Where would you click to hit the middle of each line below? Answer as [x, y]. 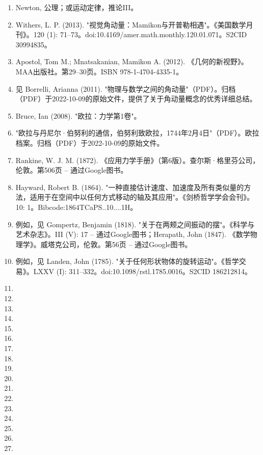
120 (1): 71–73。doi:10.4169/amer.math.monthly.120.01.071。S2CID [140, 34]
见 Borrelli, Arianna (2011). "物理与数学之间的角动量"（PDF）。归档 [126, 88]
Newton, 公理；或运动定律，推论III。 [77, 7]
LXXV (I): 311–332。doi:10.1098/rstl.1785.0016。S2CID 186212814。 [143, 271]
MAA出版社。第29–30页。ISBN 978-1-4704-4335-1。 [99, 71]
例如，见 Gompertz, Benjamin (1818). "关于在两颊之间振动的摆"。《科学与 [135, 224]
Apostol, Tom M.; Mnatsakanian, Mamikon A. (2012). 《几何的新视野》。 [132, 61]
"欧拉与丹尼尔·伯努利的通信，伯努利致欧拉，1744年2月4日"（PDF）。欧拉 [137, 133]
